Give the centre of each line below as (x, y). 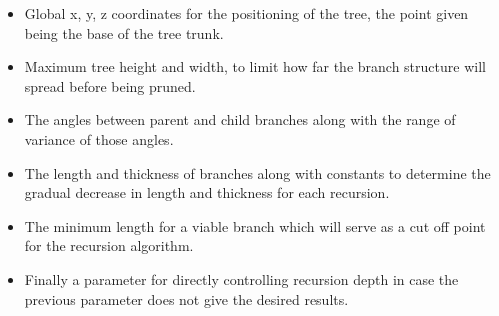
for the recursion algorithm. (109, 245)
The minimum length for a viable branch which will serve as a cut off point (255, 225)
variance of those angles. (99, 138)
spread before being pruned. (110, 85)
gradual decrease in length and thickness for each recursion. (207, 192)
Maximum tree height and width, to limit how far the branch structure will (255, 66)
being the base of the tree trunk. (124, 32)
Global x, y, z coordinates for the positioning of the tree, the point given (246, 13)
